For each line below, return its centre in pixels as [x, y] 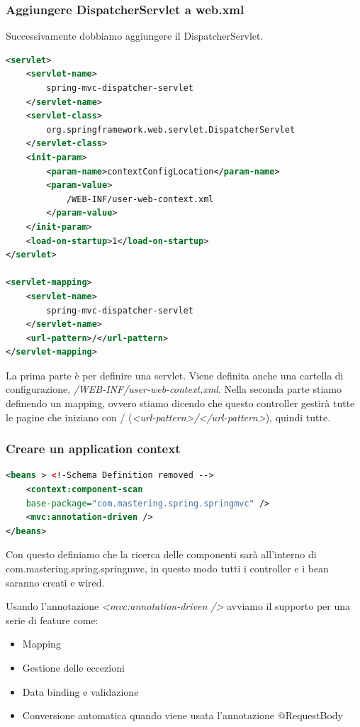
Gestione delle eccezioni [73, 667]
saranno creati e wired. [55, 582]
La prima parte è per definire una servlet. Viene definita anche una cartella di [175, 375]
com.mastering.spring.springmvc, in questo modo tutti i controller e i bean [167, 568]
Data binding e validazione [80, 691]
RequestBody [314, 715]
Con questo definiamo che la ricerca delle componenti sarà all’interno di [161, 554]
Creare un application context [93, 449]
